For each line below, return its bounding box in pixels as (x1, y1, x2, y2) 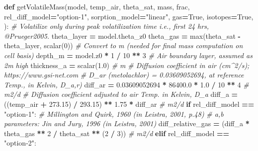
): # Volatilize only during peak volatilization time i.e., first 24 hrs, (4, 21, 209, 31)
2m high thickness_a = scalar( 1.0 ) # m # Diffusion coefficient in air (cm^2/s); (4, 60, 250, 70)
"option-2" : (4, 138, 36, 148)
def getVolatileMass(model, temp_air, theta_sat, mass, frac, (4, 1, 190, 11)
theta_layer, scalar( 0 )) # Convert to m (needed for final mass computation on (4, 40, 243, 51)
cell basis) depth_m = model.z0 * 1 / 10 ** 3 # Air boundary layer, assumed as (4, 50, 253, 60)
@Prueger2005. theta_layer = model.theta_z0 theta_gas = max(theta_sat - (4, 30, 241, 41)
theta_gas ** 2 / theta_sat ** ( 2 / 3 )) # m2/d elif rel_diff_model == (4, 128, 230, 138)
